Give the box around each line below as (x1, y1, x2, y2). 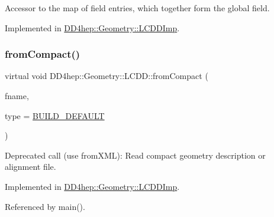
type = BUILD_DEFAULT (5, 109, 105, 121)
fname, (5, 90, 29, 101)
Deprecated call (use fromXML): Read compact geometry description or (5, 149, 266, 161)
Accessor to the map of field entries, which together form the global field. (5, 2, 270, 14)
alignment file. (5, 160, 56, 173)
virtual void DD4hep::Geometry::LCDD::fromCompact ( (5, 70, 208, 82)
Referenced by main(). (5, 200, 85, 212)
